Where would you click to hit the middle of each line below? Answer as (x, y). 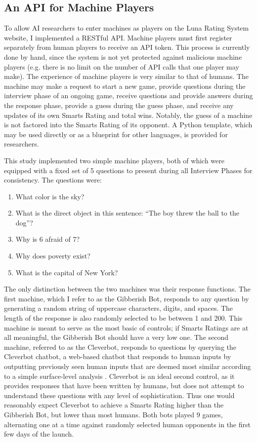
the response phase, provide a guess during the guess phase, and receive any (119, 105)
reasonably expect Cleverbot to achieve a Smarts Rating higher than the (114, 405)
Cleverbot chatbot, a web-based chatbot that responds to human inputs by (118, 356)
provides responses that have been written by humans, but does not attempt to (124, 386)
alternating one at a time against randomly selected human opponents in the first (127, 424)
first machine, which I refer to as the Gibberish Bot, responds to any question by (127, 298)
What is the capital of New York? (67, 272)
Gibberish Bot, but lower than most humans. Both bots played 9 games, (113, 414)
